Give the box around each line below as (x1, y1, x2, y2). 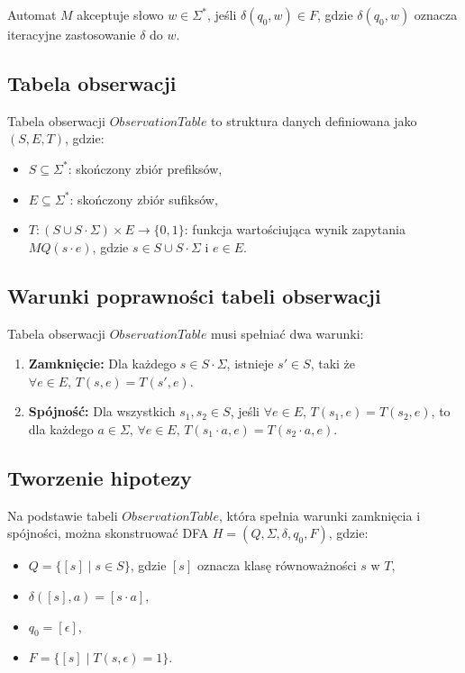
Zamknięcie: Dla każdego (28, 354, 177, 373)
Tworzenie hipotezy (7, 463, 192, 491)
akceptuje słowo (77, 5, 164, 23)
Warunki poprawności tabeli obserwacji (7, 281, 381, 309)
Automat (7, 5, 57, 23)
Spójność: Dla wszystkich (28, 402, 176, 421)
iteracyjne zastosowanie (7, 25, 136, 43)
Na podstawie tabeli (7, 505, 118, 524)
